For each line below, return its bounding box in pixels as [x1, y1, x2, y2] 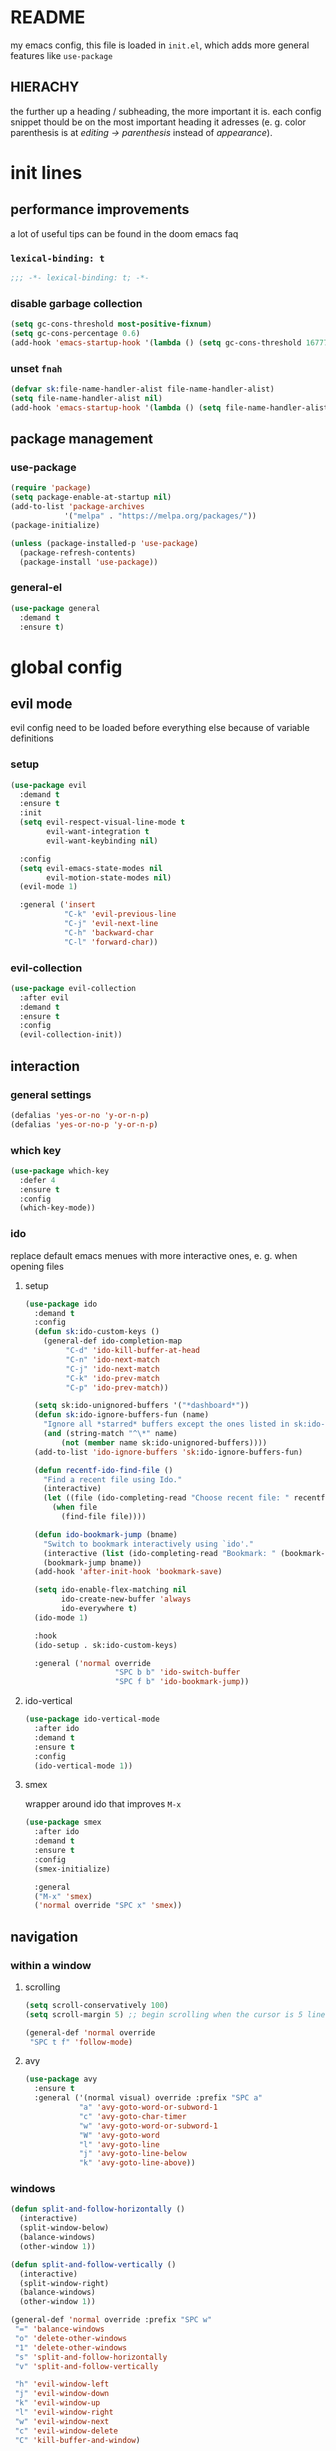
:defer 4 [19, 1175, 56, 1185]
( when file [51, 1502, 98, 1513]
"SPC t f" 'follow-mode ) [29, 2037, 133, 2047]
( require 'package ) [10, 483, 92, 493]
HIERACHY [10, 79, 80, 96]
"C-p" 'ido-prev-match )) [65, 1382, 169, 1393]
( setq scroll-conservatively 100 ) [24, 2000, 169, 2010]
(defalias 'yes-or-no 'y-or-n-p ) [10, 1110, 150, 1120]
